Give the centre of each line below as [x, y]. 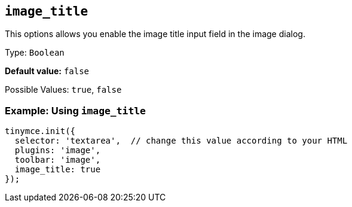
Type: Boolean [35, 53]
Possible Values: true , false [63, 90]
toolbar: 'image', [58, 160]
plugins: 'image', [58, 150]
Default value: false [47, 71]
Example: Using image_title [75, 110]
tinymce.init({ [40, 131]
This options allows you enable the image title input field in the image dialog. [155, 34]
